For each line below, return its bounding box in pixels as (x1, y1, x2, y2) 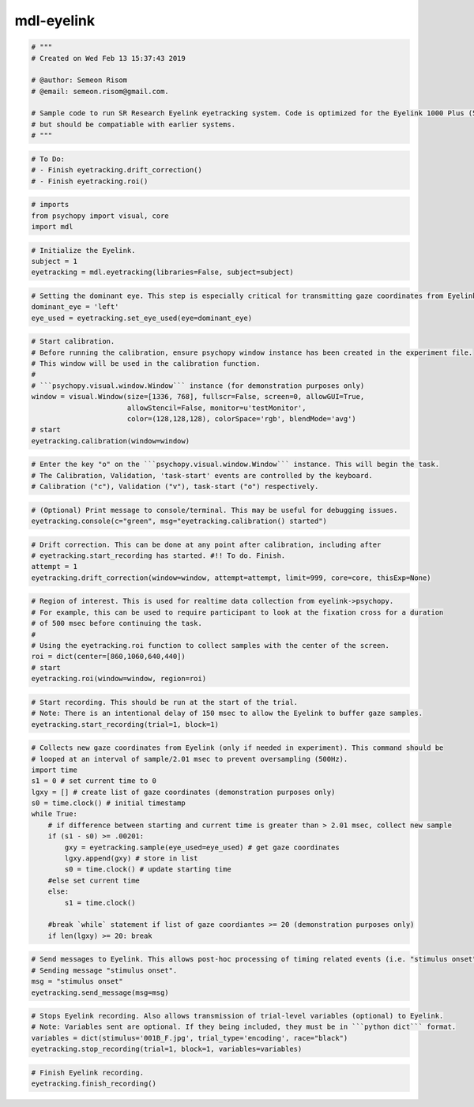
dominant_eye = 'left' (31, 303, 119, 311)
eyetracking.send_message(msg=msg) (31, 988, 169, 997)
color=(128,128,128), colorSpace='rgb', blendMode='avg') (126, 415, 357, 424)
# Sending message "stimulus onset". (31, 966, 178, 975)
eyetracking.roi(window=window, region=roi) (31, 674, 207, 683)
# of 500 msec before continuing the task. (31, 619, 203, 628)
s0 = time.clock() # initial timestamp (31, 799, 186, 808)
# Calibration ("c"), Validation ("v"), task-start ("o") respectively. (31, 482, 319, 491)
